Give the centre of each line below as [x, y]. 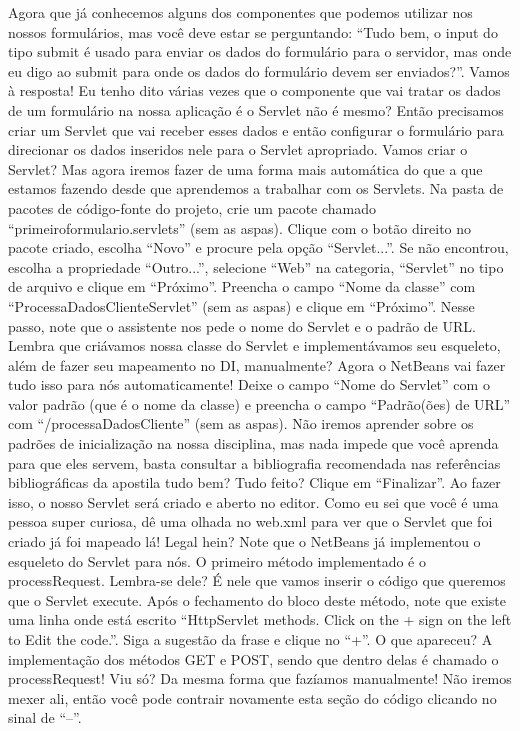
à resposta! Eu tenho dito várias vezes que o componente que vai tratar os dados [254, 90]
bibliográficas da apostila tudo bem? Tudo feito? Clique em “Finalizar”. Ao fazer [254, 482]
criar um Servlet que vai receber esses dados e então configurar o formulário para [256, 129]
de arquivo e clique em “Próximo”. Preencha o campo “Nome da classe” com [242, 286]
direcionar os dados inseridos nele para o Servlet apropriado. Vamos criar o [238, 149]
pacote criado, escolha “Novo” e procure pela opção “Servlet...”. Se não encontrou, [258, 247]
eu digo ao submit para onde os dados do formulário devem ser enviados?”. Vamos [259, 70]
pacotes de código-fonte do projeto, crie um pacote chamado [192, 207]
